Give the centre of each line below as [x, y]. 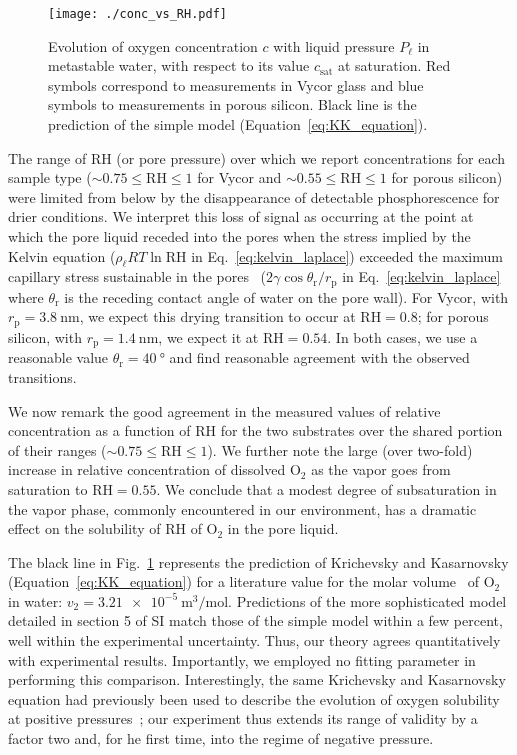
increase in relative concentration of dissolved [147, 469]
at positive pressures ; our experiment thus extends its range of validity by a [243, 718]
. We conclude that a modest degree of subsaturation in [326, 488]
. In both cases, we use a [402, 336]
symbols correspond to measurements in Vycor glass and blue [236, 84]
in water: [35, 600]
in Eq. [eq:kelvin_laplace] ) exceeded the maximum [347, 255]
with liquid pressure [334, 45]
